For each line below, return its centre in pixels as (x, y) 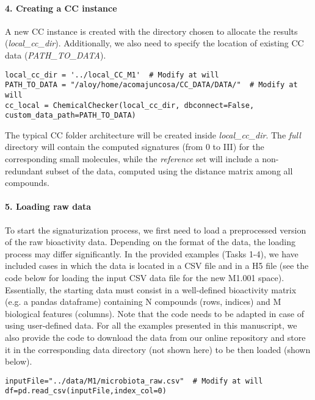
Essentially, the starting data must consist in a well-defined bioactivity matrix (151, 289)
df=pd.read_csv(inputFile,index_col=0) (86, 391)
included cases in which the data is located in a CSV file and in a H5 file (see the (157, 266)
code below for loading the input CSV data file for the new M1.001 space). (145, 277)
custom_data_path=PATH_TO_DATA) (71, 116)
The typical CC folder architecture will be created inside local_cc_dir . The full (153, 134)
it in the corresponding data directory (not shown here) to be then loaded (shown (158, 349)
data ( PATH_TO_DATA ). (56, 55)
